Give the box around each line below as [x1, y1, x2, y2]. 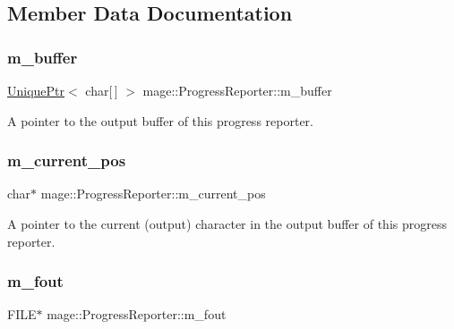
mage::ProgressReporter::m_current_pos [40, 184, 266, 203]
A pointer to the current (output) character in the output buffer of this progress [7, 215, 447, 232]
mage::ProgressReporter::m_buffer [142, 81, 332, 99]
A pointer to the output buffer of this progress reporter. [7, 111, 313, 130]
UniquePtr [7, 81, 65, 99]
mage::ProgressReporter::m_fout [47, 305, 227, 324]
